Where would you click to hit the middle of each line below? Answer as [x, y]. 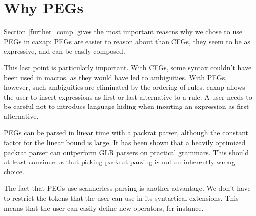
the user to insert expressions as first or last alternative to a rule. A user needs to [128, 96]
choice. [14, 171]
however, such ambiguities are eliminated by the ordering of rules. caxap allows [125, 87]
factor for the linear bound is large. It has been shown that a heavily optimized [125, 142]
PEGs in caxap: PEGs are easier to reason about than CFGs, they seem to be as [127, 41]
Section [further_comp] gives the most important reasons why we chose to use [123, 31]
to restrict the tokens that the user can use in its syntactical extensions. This [121, 198]
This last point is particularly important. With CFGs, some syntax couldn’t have [128, 67]
